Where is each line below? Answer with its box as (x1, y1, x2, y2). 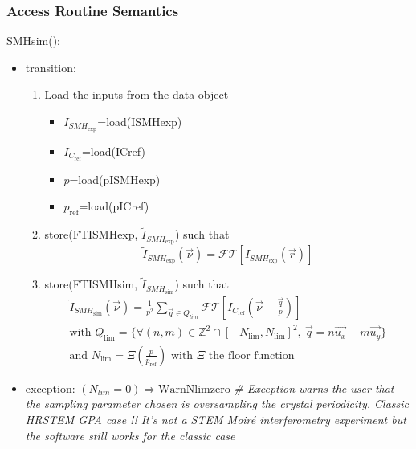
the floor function (208, 349, 295, 361)
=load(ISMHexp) (97, 113, 182, 129)
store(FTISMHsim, (44, 276, 138, 292)
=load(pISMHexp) (69, 170, 161, 187)
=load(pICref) (79, 198, 149, 214)
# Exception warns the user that (234, 379, 394, 396)
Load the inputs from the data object (44, 86, 229, 103)
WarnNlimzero (158, 383, 230, 395)
